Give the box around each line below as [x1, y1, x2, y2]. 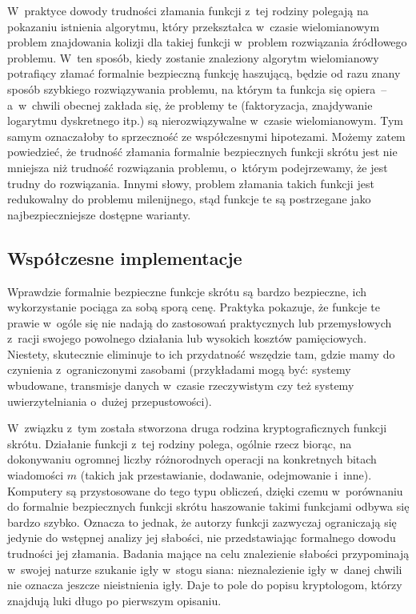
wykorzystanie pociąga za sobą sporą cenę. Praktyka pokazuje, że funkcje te [7, 299, 381, 315]
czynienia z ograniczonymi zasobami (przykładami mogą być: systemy [7, 361, 351, 378]
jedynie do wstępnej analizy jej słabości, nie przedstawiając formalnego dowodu [7, 529, 396, 546]
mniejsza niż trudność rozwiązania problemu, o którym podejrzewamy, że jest [7, 159, 388, 175]
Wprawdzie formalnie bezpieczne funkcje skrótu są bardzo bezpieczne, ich [7, 283, 367, 299]
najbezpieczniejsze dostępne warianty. [7, 206, 191, 223]
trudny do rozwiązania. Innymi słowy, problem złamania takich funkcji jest [7, 175, 374, 191]
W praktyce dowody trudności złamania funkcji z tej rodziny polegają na [7, 2, 369, 18]
